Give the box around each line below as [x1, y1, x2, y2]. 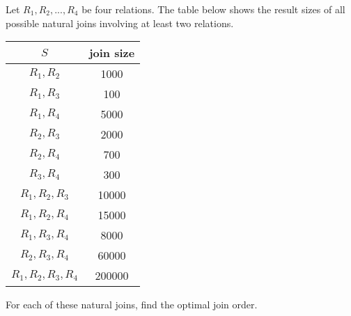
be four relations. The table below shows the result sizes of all [81, 2, 345, 16]
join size [88, 45, 135, 61]
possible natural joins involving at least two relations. [6, 15, 234, 30]
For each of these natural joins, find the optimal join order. [6, 297, 258, 312]
